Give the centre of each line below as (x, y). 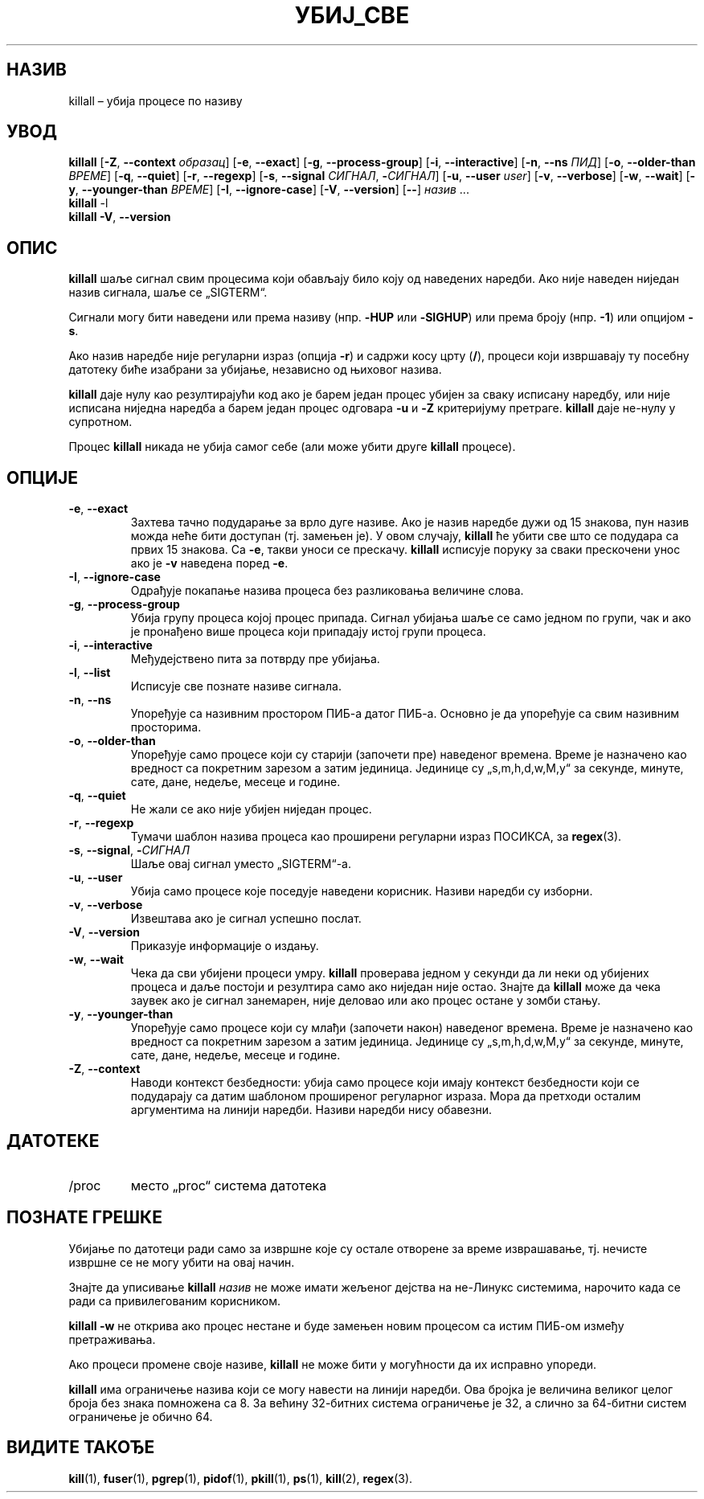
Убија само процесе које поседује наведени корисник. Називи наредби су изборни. (362, 891)
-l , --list (90, 673)
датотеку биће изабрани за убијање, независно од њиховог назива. (255, 370)
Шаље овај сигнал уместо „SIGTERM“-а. (241, 864)
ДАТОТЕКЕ (53, 1141)
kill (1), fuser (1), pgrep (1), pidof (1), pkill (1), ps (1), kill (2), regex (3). (241, 1478)
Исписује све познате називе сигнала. (236, 686)
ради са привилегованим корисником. (174, 1300)
